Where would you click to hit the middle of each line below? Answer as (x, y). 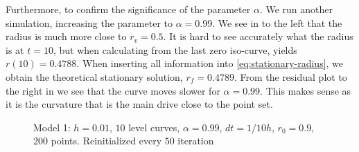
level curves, (154, 127)
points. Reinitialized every (106, 141)
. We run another (296, 9)
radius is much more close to (66, 36)
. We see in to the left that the (277, 22)
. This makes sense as (306, 90)
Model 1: (52, 127)
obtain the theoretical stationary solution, (94, 76)
